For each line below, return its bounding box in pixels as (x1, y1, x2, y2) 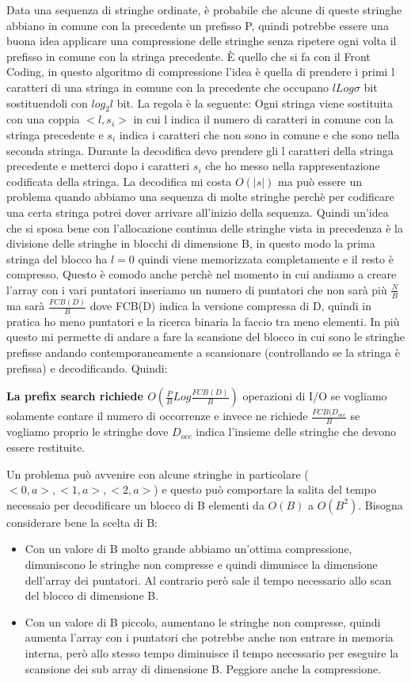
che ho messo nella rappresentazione (205, 157, 380, 174)
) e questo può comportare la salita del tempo (154, 481, 376, 498)
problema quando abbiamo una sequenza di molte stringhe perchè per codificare (6, 188, 394, 205)
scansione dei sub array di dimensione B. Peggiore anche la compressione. (25, 660, 382, 676)
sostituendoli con (6, 94, 88, 111)
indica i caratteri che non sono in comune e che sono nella (119, 126, 400, 142)
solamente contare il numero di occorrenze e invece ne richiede (6, 407, 308, 424)
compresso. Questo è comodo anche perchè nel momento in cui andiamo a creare (6, 266, 397, 282)
